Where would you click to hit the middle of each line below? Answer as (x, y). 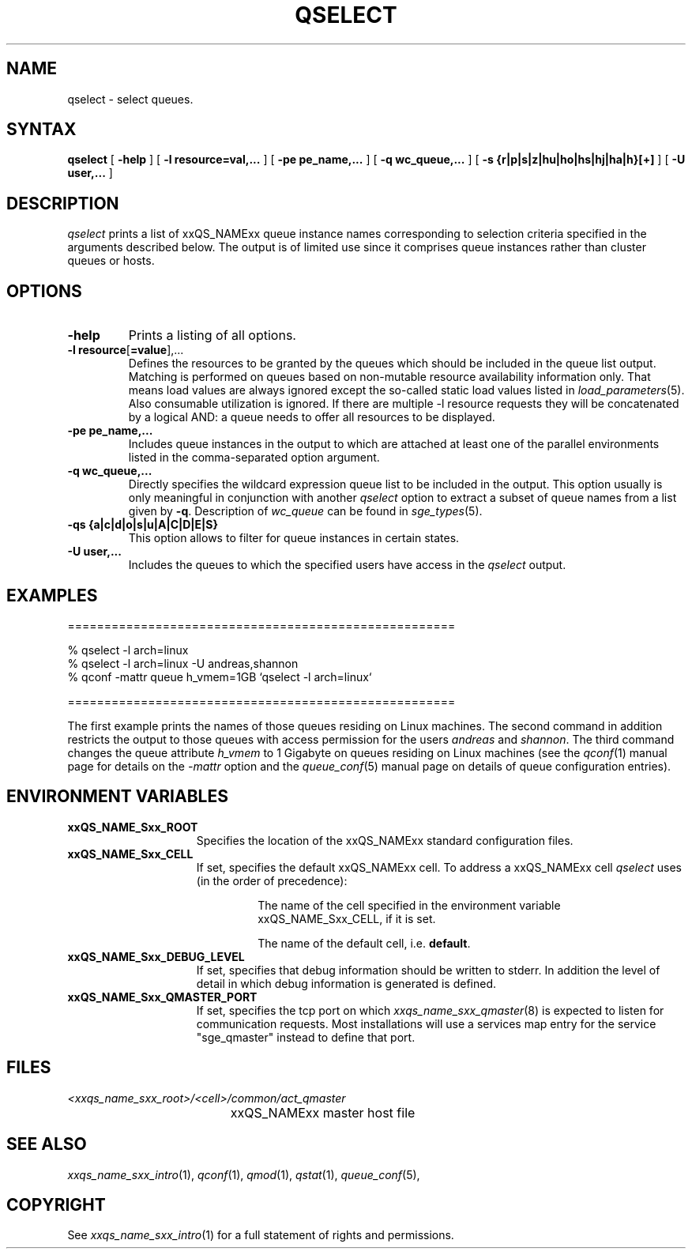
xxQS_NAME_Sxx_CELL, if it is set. (347, 918)
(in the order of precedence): (272, 880)
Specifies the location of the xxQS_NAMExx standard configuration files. (385, 840)
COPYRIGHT (56, 1204)
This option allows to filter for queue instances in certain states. (294, 538)
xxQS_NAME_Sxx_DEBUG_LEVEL (156, 956)
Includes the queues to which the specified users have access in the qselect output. (347, 565)
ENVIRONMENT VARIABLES (117, 797)
